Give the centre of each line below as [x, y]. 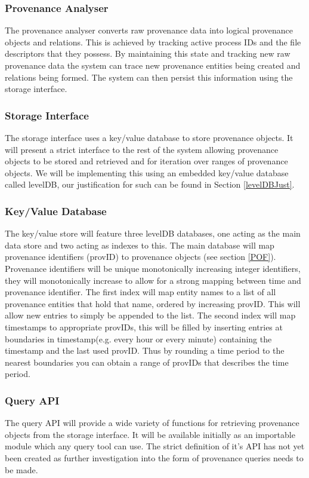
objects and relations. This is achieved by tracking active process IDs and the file [153, 42]
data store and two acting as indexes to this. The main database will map [140, 245]
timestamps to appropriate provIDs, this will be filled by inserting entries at [144, 327]
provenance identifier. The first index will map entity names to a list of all [140, 292]
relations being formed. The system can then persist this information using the [149, 77]
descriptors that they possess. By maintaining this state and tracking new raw [148, 53]
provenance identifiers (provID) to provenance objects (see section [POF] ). [140, 257]
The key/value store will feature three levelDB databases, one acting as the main [153, 233]
